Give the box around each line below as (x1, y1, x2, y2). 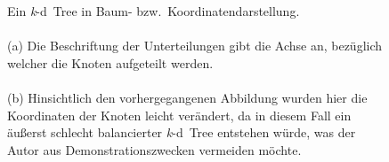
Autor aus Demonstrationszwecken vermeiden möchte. (7, 140, 302, 158)
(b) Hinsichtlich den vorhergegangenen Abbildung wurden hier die (7, 88, 368, 106)
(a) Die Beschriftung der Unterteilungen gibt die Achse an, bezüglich (7, 36, 383, 55)
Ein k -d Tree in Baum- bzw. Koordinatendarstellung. (7, 2, 300, 19)
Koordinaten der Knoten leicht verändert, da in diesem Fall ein (7, 105, 352, 124)
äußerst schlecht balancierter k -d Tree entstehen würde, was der (7, 123, 356, 142)
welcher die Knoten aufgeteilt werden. (7, 53, 214, 72)
